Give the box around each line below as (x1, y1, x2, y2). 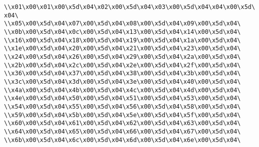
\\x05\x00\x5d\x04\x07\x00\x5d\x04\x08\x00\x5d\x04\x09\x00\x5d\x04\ (4, 20, 241, 27)
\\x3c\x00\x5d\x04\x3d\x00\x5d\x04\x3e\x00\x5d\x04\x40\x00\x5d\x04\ (4, 78, 241, 85)
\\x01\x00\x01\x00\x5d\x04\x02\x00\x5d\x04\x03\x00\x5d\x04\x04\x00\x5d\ (4, 3, 255, 10)
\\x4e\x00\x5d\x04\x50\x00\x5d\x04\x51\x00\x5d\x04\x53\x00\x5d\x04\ (4, 95, 241, 102)
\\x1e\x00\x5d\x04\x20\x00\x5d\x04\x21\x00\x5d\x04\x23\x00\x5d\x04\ (4, 45, 241, 52)
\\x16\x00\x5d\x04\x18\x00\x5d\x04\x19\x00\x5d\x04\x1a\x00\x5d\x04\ (4, 36, 241, 44)
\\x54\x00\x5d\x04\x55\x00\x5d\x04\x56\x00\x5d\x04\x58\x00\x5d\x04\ (4, 103, 241, 110)
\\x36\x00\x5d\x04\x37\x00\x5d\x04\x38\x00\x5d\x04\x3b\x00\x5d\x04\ (4, 70, 241, 77)
